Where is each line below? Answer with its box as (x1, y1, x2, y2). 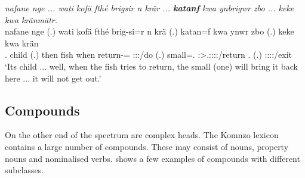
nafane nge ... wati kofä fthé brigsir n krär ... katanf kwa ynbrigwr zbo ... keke (5, 2, 294, 14)
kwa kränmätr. (5, 13, 58, 26)
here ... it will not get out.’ (5, 71, 101, 84)
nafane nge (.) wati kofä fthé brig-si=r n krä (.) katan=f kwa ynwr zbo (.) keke (5, 25, 294, 38)
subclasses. (5, 164, 44, 176)
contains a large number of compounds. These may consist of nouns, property (5, 140, 289, 152)
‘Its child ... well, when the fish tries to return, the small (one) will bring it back (5, 60, 298, 72)
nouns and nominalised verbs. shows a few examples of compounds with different (5, 152, 300, 164)
